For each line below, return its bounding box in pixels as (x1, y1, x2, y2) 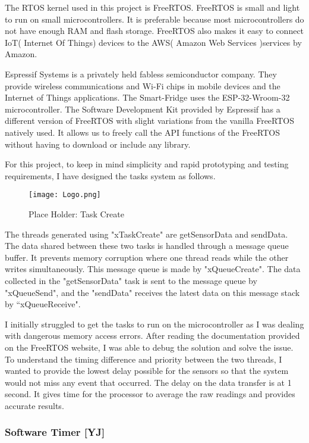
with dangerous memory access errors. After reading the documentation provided (5, 329, 300, 342)
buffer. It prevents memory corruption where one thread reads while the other (5, 251, 289, 263)
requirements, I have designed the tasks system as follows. (5, 169, 216, 182)
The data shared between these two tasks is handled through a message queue (5, 239, 289, 252)
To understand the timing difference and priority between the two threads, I (5, 352, 282, 365)
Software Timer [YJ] (5, 425, 105, 439)
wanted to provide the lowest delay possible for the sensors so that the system (5, 364, 289, 377)
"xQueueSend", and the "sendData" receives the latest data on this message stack (5, 286, 300, 298)
